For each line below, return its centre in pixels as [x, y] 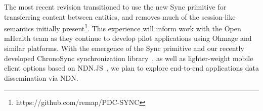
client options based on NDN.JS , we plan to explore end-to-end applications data [131, 68]
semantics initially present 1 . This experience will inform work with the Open [123, 27]
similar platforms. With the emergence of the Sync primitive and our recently [124, 48]
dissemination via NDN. [41, 77]
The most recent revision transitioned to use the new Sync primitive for [115, 7]
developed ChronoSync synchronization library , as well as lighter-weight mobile [129, 58]
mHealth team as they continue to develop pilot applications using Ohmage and [128, 38]
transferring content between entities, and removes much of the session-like [120, 16]
